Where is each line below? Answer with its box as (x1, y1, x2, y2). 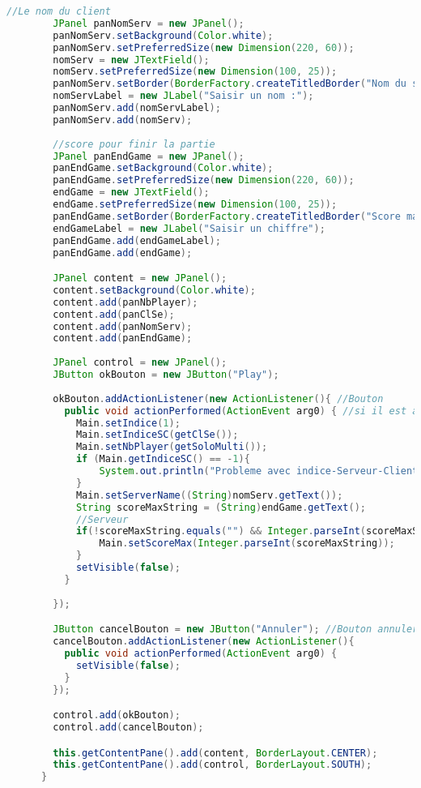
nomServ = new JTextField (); (53, 54, 210, 66)
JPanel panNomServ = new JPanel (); (53, 17, 245, 29)
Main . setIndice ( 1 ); (75, 417, 181, 429)
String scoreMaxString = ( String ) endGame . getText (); (75, 501, 366, 513)
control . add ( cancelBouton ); (53, 721, 204, 733)
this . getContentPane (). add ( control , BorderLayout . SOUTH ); (53, 759, 372, 771)
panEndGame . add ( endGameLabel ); (53, 234, 221, 246)
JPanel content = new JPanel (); (53, 272, 228, 285)
